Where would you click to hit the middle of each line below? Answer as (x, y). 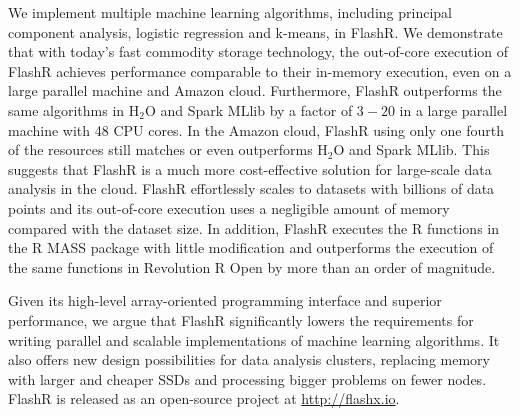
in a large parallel (453, 109)
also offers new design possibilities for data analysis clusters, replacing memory (249, 359)
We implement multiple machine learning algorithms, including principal (230, 12)
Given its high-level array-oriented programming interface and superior (225, 300)
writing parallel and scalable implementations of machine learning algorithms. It (254, 339)
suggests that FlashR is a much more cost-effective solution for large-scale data (250, 168)
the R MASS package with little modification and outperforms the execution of (251, 247)
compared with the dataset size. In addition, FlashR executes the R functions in (253, 227)
